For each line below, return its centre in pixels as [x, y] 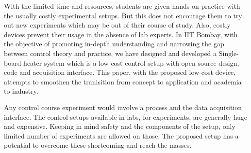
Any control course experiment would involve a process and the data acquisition [123, 107]
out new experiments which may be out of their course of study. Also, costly [117, 25]
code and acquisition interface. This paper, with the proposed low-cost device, [120, 72]
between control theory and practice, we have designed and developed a [110, 53]
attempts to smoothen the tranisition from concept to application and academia [123, 81]
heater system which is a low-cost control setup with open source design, [131, 63]
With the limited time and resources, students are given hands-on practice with [122, 6]
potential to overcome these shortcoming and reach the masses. [98, 145]
